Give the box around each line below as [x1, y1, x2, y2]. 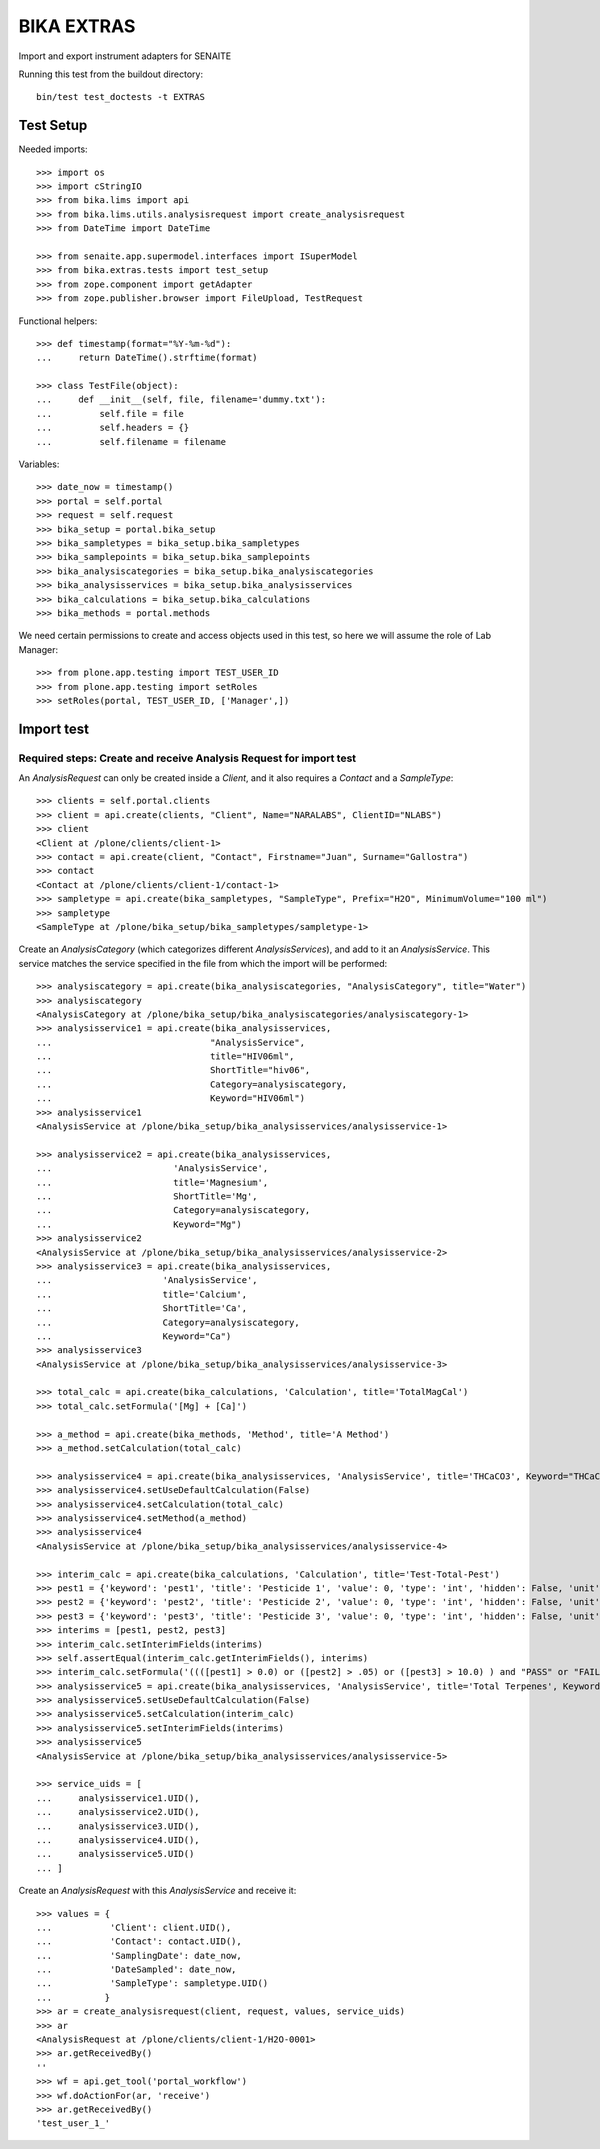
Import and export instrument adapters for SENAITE [18, 50, 232, 62]
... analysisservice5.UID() [36, 1848, 195, 1860]
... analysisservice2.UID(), [36, 1806, 200, 1818]
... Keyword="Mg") [36, 1218, 242, 1230]
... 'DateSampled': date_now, [36, 1964, 237, 1975]
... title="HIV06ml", [36, 1051, 295, 1062]
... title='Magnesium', [36, 1176, 269, 1188]
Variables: [18, 458, 60, 470]
